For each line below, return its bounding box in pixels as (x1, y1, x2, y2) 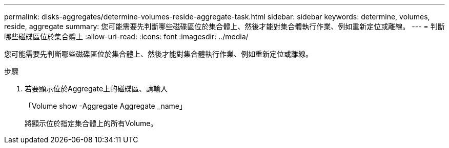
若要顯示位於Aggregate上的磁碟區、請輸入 (25, 84, 168, 93)
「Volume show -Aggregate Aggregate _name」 (25, 102, 187, 110)
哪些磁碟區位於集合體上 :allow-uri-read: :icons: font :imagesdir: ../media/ (4, 32, 249, 41)
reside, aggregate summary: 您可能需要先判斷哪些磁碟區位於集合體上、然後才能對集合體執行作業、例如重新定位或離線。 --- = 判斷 (4, 22, 445, 31)
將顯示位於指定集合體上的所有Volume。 (25, 119, 158, 128)
